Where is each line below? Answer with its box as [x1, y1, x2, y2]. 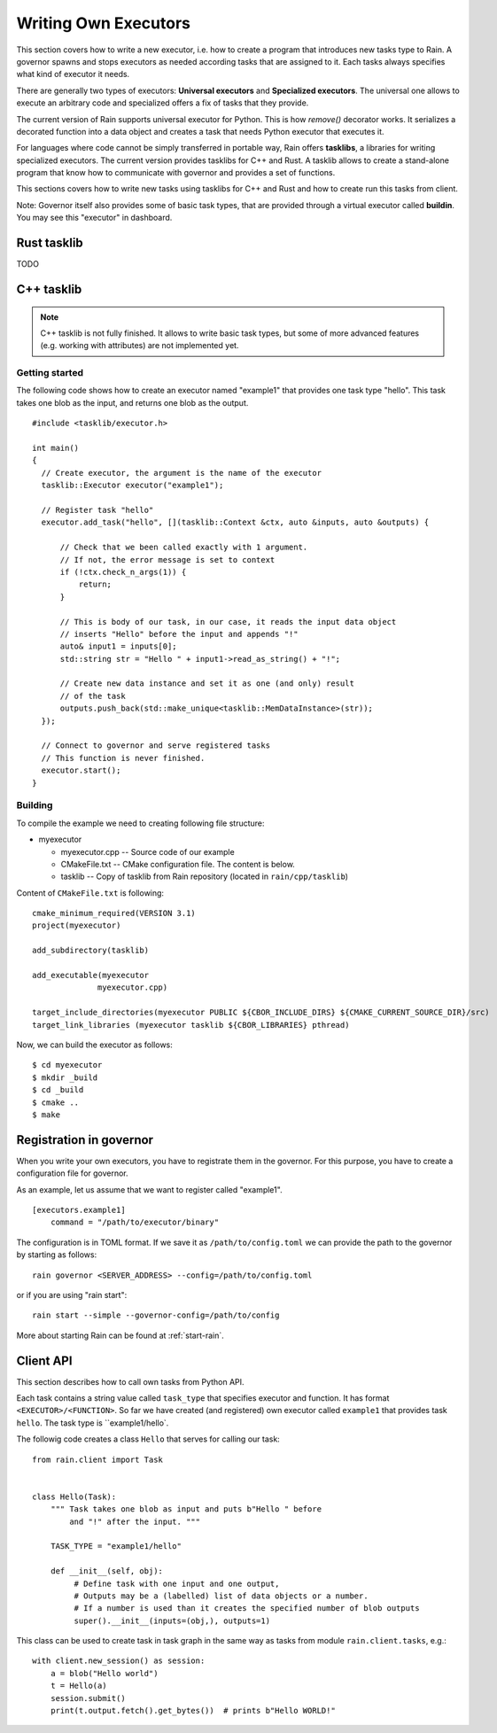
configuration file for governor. [16, 1168, 128, 1178]
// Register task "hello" [41, 505, 154, 515]
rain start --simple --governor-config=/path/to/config [32, 1310, 280, 1320]
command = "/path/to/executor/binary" [50, 1217, 220, 1227]
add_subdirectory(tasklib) [32, 945, 150, 956]
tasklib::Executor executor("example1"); [41, 480, 224, 491]
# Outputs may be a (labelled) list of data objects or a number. [74, 1590, 369, 1601]
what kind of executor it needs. [16, 69, 130, 80]
